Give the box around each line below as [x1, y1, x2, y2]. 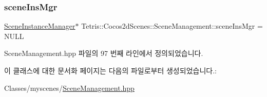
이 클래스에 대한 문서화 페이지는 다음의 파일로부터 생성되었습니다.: [4, 65, 217, 75]
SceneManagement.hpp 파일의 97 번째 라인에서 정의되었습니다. [4, 48, 203, 59]
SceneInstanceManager [4, 21, 75, 31]
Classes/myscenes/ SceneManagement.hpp [4, 82, 135, 93]
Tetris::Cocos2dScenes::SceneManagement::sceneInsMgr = [81, 21, 263, 31]
